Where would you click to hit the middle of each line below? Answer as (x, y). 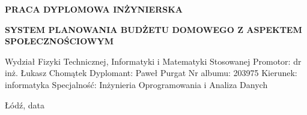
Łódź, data (25, 105)
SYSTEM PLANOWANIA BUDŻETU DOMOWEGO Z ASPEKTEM (153, 29)
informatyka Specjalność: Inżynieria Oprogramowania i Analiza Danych (136, 84)
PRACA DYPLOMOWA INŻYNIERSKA (94, 9)
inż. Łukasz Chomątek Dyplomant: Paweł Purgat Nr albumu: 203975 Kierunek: (151, 73)
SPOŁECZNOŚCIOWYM (59, 41)
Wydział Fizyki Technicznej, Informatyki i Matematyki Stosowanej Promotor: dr (153, 61)
